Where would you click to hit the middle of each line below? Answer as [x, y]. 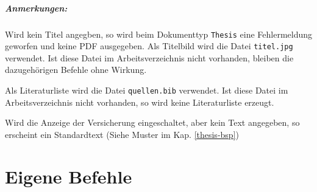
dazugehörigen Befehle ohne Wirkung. [76, 70]
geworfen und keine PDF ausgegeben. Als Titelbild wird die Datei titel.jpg [149, 46]
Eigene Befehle [69, 176]
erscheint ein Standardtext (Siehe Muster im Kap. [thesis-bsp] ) [122, 134]
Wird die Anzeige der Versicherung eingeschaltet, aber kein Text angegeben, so [152, 122]
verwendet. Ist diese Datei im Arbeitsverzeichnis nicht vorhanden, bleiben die [149, 57]
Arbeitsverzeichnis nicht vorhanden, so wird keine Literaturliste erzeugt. [140, 102]
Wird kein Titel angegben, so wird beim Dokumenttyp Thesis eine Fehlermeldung [159, 34]
